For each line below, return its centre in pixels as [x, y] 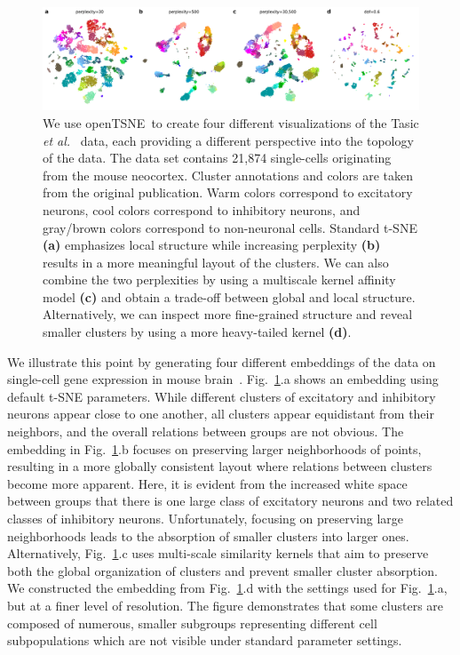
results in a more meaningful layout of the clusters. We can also [216, 262]
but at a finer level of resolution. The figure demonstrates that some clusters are [226, 605]
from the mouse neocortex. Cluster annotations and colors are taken [228, 175]
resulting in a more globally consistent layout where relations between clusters [220, 466]
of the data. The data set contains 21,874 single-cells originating [217, 158]
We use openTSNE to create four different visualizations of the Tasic [231, 122]
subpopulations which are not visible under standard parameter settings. [205, 640]
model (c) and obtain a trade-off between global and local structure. [229, 296]
